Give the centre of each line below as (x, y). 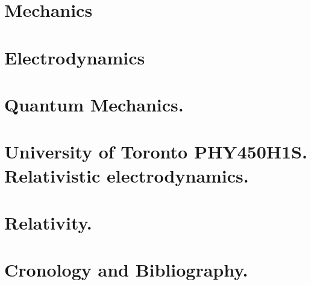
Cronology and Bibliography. (126, 270)
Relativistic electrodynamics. (127, 175)
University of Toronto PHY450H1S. (156, 152)
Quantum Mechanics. (94, 104)
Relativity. (48, 222)
